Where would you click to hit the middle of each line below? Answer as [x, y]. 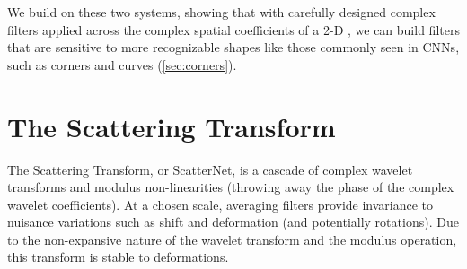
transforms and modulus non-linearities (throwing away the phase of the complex [231, 187]
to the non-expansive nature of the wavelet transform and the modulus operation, [232, 239]
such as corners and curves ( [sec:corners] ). [122, 64]
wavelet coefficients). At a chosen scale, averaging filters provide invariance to [220, 204]
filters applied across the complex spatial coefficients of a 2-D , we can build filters [233, 29]
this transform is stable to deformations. [118, 257]
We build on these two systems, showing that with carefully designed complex [221, 12]
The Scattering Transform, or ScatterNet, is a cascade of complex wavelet [210, 169]
